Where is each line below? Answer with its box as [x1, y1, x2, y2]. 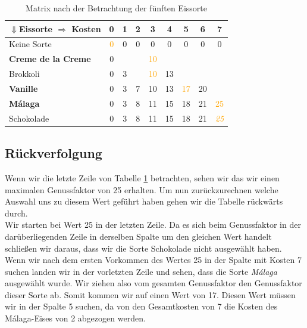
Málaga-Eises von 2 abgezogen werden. [5, 312, 146, 324]
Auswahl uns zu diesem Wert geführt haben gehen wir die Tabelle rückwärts [5, 195, 283, 208]
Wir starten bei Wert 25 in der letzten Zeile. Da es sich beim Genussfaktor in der [5, 218, 301, 231]
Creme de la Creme [9, 52, 91, 65]
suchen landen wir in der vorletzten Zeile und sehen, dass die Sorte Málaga [5, 265, 277, 277]
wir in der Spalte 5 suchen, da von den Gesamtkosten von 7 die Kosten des [5, 300, 278, 312]
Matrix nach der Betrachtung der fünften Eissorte [26, 2, 207, 14]
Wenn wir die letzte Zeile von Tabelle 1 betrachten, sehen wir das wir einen [5, 171, 280, 184]
